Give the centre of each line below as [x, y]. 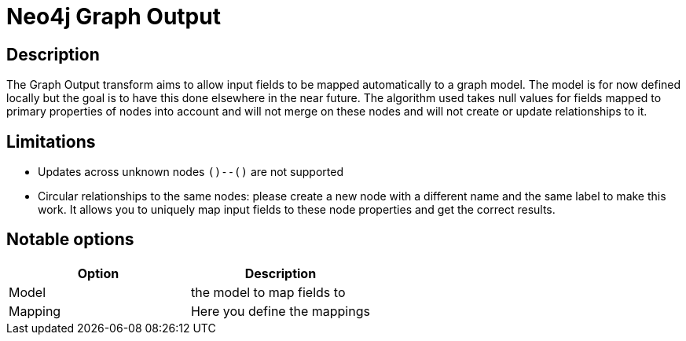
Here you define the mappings [280, 311]
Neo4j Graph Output [114, 16]
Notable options [70, 240]
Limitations [51, 141]
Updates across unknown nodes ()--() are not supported [191, 172]
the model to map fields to [268, 292]
